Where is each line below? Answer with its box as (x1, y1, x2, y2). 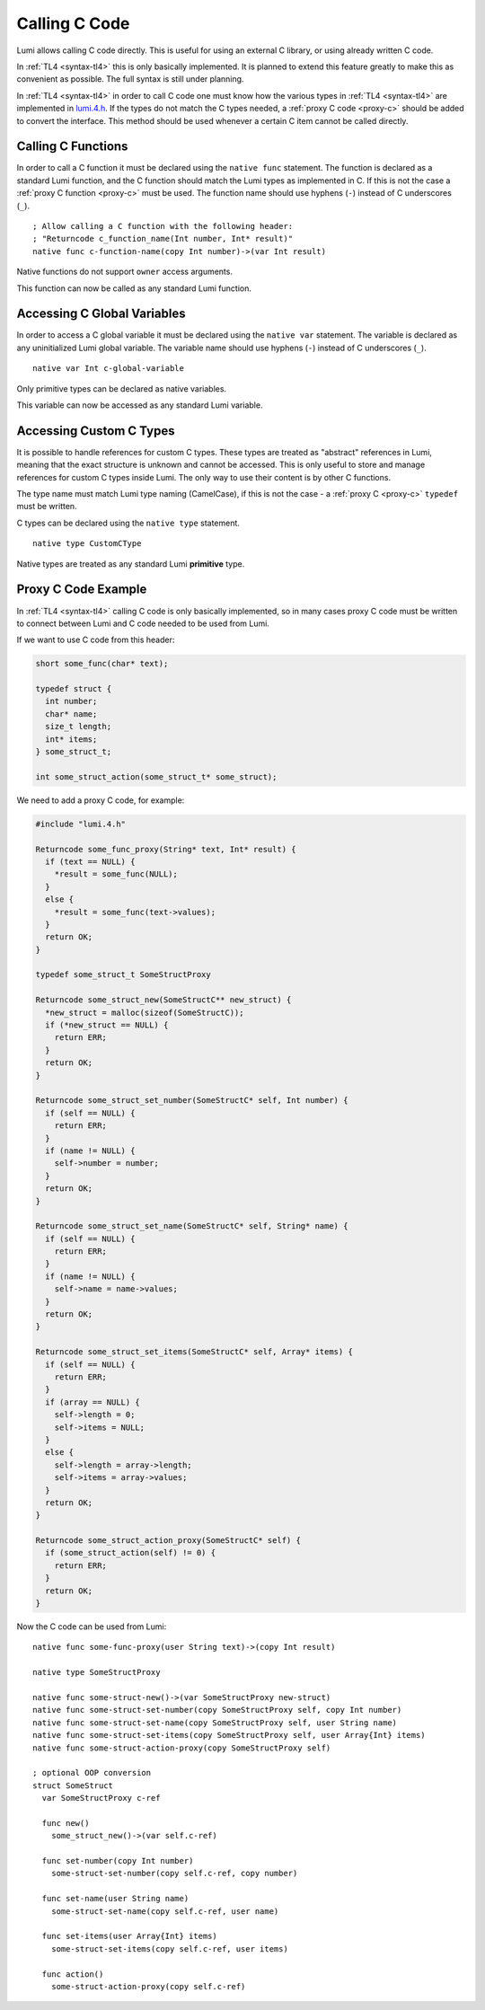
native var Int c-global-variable (32, 364, 184, 374)
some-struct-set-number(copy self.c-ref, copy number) (50, 1868, 298, 1879)
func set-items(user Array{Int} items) (41, 1931, 217, 1942)
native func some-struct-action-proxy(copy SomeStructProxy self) (32, 1742, 331, 1753)
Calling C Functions (16, 139, 128, 154)
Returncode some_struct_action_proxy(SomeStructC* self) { (35, 1536, 301, 1546)
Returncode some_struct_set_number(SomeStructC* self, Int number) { (35, 1096, 348, 1106)
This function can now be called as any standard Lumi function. (16, 283, 251, 294)
